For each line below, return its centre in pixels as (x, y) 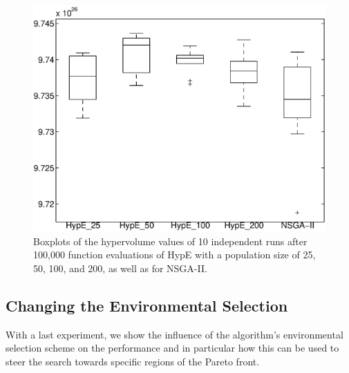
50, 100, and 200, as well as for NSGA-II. (120, 268)
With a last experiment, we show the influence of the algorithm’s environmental (174, 334)
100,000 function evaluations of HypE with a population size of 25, (174, 255)
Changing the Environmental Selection (147, 305)
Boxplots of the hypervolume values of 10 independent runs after (170, 241)
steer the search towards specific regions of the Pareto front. (133, 361)
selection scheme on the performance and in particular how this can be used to (172, 348)
